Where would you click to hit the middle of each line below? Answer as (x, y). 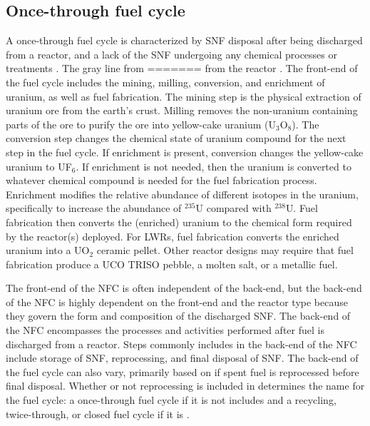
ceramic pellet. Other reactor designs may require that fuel (225, 250)
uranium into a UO (48, 250)
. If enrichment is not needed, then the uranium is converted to (214, 166)
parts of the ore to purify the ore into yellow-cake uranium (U (141, 124)
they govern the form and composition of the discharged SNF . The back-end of (178, 316)
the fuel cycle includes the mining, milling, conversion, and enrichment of (165, 82)
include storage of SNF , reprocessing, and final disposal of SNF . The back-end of (182, 358)
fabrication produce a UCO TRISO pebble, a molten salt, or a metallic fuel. (172, 264)
